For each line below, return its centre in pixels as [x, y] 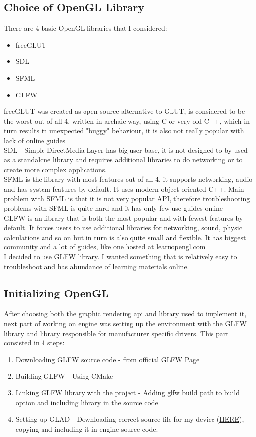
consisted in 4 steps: [34, 343]
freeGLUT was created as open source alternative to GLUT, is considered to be [125, 111]
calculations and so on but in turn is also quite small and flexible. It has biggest [125, 237]
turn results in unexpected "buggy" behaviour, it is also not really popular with [124, 130]
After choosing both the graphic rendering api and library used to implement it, [125, 314]
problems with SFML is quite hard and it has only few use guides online [114, 208]
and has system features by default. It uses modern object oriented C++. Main [124, 188]
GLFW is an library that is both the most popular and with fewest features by [124, 218]
